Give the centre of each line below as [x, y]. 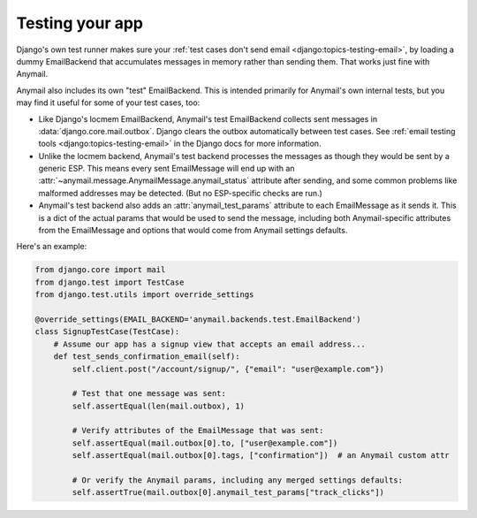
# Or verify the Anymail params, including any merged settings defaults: [238, 480]
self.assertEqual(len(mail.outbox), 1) [158, 406]
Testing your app [80, 23]
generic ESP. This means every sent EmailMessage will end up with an [167, 169]
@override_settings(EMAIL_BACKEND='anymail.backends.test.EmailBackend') [198, 319]
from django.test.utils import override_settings [144, 295]
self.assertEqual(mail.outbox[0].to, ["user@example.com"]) [205, 443]
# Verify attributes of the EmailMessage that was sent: [198, 430]
